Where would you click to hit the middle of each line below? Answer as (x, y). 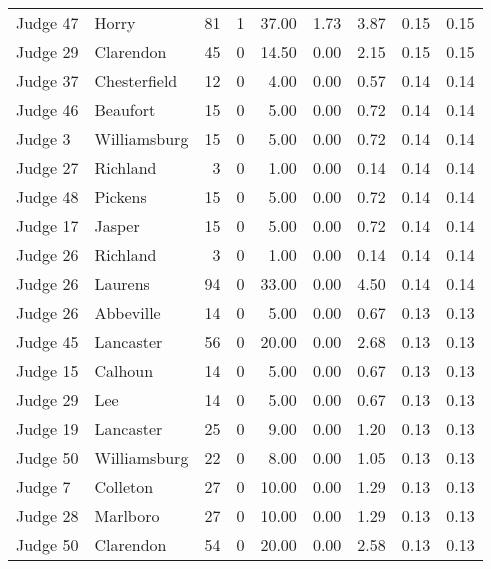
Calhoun (124, 370)
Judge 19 (47, 428)
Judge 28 (47, 515)
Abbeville (127, 312)
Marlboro (127, 515)
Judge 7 (43, 486)
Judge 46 (47, 109)
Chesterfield (136, 80)
